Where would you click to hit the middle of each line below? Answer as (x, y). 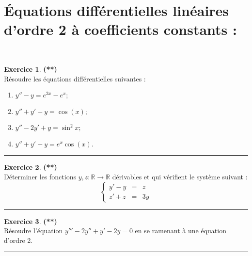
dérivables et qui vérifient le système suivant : (180, 177)
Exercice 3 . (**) (31, 221)
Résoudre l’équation (33, 231)
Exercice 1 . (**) (31, 69)
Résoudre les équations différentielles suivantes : (75, 78)
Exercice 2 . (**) (31, 167)
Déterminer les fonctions (40, 177)
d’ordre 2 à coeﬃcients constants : (120, 29)
